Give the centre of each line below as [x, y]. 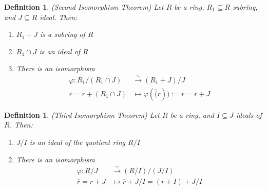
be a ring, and [192, 114]
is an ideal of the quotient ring [78, 142]
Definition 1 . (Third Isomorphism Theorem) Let [82, 114]
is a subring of [63, 34]
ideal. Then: [59, 17]
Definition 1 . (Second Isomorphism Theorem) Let [84, 7]
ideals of [249, 114]
